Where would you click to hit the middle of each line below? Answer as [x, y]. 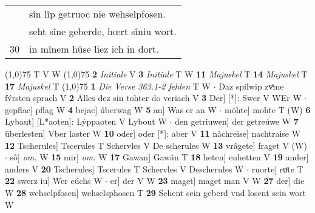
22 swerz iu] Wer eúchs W [54, 181]
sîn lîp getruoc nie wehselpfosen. [97, 14]
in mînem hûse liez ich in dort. [94, 49]
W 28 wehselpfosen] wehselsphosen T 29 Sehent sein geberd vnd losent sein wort [156, 192]
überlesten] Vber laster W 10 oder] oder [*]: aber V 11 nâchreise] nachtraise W [153, 133]
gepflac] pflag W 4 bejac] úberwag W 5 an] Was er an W [111, 109]
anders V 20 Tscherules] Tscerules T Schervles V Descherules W [124, 169]
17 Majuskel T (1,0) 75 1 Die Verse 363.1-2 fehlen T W [108, 86]
